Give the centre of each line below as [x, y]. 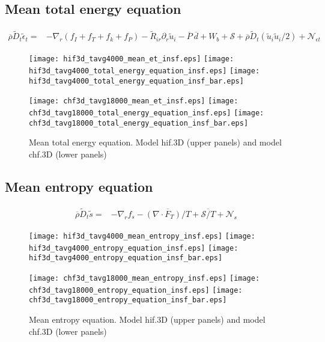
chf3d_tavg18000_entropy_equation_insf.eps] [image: [136, 290]
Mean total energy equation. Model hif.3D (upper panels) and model [155, 142]
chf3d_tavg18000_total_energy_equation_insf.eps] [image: [147, 113]
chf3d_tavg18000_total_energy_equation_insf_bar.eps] [139, 123]
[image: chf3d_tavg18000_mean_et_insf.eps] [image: [134, 101]
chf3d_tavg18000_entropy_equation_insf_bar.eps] [128, 300]
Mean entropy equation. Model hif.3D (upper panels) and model [147, 319]
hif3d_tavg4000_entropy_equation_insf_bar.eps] [126, 258]
